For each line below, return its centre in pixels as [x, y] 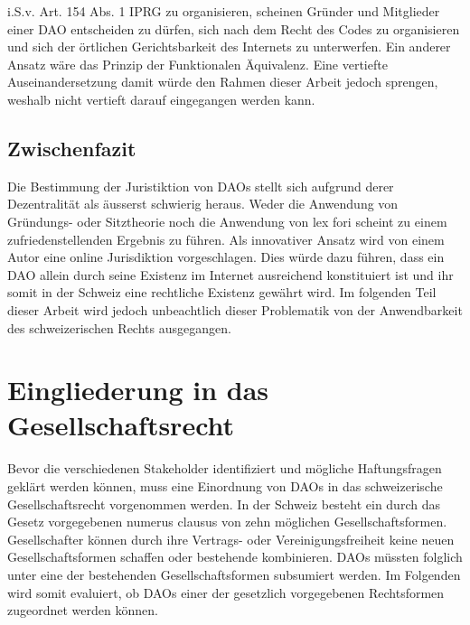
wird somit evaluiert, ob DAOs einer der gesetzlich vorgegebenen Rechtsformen [226, 592]
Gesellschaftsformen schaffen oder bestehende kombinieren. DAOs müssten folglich [235, 557]
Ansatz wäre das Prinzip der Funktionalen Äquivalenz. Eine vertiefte [197, 64]
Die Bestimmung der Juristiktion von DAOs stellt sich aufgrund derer [201, 186]
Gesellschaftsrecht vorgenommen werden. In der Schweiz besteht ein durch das [224, 504]
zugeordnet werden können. [83, 610]
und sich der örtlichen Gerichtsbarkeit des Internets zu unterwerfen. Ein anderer [229, 47]
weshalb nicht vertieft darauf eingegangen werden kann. [161, 99]
